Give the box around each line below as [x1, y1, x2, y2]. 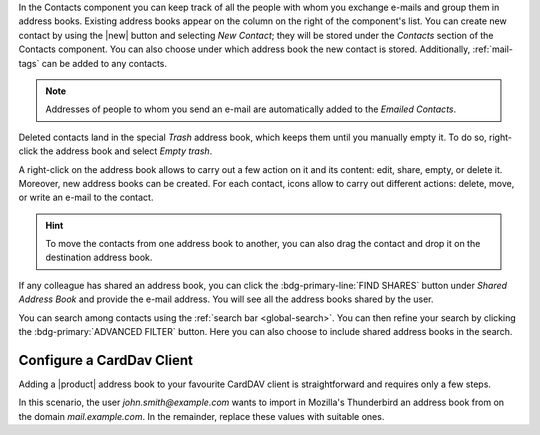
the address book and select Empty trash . [40, 145, 213, 157]
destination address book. [45, 251, 153, 264]
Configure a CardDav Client [18, 351, 194, 369]
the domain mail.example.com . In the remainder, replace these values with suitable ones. [18, 410, 385, 422]
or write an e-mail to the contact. [18, 191, 154, 204]
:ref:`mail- [472, 43, 514, 55]
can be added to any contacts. [41, 57, 168, 69]
